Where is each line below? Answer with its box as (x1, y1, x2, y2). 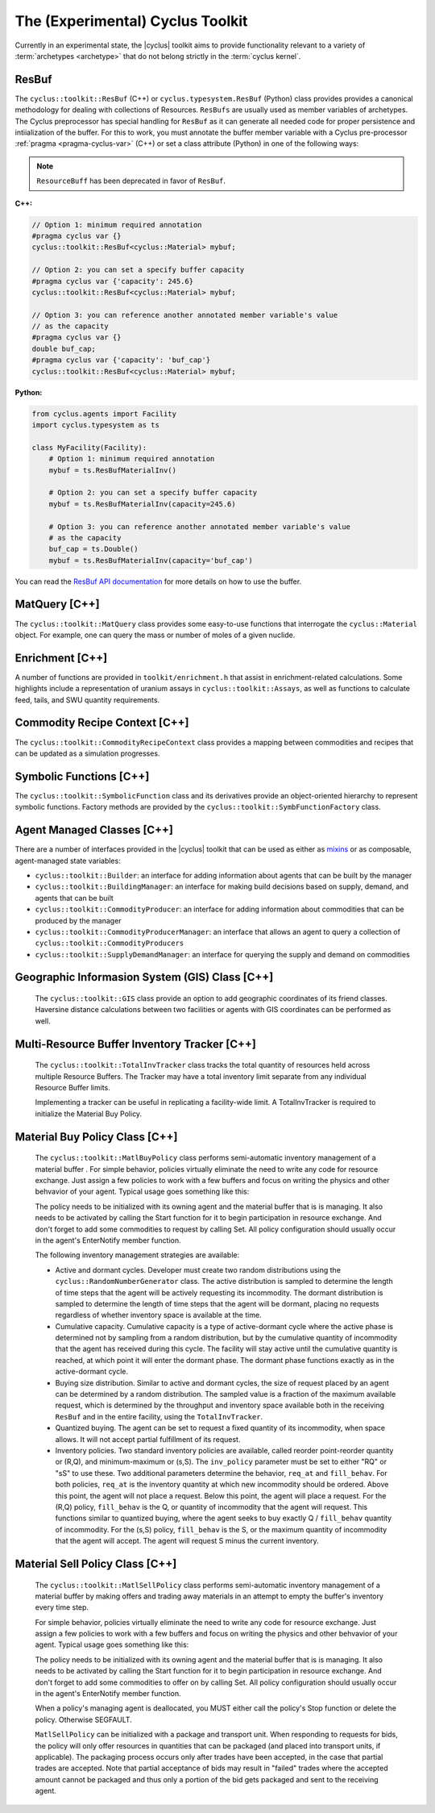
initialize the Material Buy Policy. (35, 1109, 143, 1119)
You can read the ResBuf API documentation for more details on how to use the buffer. (14, 577, 302, 586)
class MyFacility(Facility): (31, 443, 147, 452)
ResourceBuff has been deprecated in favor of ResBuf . (36, 176, 226, 185)
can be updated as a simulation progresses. (14, 748, 160, 758)
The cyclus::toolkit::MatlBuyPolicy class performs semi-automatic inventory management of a (35, 1153, 376, 1163)
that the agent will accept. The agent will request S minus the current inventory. (55, 1536, 320, 1546)
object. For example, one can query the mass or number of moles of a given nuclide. (14, 630, 296, 640)
